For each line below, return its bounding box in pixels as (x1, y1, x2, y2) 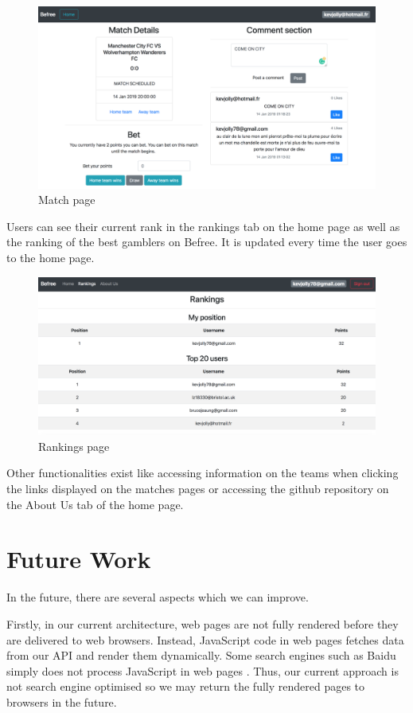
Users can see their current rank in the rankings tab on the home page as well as (6, 217, 400, 234)
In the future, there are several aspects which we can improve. (6, 589, 309, 605)
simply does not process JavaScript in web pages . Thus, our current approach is (6, 662, 399, 679)
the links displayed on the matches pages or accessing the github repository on (6, 480, 389, 497)
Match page (38, 191, 95, 208)
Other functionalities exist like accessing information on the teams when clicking (6, 464, 399, 481)
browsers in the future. (6, 693, 117, 710)
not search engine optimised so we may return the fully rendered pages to (6, 678, 365, 695)
